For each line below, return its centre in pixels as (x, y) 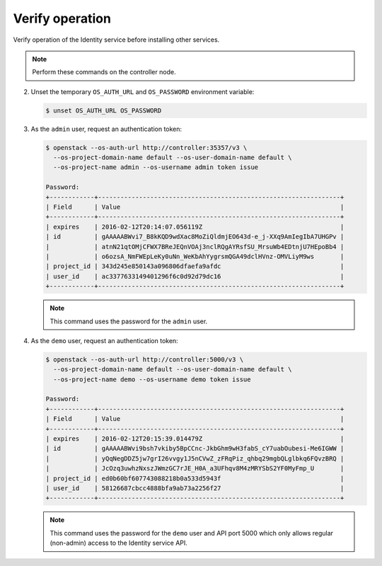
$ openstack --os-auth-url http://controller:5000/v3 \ (145, 359)
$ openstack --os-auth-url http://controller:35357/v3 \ (146, 148)
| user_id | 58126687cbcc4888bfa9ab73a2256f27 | (195, 488)
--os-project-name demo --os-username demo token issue (152, 379)
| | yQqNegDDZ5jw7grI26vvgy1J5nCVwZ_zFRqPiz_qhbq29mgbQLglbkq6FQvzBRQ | (195, 458)
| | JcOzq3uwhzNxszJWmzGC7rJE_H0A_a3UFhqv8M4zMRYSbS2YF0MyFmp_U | (195, 468)
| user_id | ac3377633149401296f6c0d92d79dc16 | (195, 276)
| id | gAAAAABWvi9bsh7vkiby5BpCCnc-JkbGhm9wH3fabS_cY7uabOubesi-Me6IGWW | (195, 449)
